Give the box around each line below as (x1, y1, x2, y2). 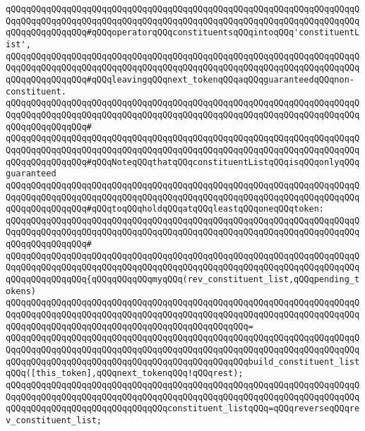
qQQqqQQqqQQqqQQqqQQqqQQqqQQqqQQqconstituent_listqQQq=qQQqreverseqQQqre (6, 403, 360, 414)
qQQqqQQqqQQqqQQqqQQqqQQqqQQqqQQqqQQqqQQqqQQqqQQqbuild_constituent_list (6, 356, 360, 367)
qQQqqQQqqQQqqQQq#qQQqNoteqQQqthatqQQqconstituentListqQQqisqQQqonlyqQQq (6, 157, 360, 167)
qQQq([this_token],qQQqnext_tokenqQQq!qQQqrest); (6, 368, 244, 379)
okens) (6, 286, 36, 296)
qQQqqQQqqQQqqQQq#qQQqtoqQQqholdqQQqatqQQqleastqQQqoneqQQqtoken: (6, 204, 325, 214)
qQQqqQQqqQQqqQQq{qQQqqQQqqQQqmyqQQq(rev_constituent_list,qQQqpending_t (6, 274, 360, 285)
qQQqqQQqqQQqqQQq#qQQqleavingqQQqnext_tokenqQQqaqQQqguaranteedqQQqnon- (6, 74, 354, 85)
